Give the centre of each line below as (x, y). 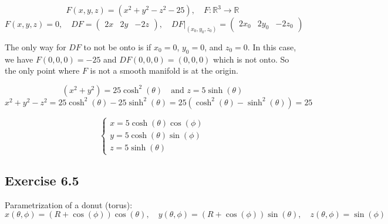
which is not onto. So (251, 59)
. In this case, (272, 46)
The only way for (36, 46)
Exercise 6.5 (42, 180)
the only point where (42, 70)
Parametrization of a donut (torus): (69, 204)
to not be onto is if (117, 46)
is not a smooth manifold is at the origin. (164, 70)
